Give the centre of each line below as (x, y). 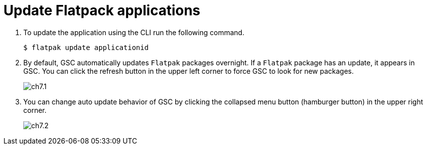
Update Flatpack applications (102, 10)
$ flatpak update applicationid (86, 47)
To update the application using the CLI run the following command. (134, 32)
